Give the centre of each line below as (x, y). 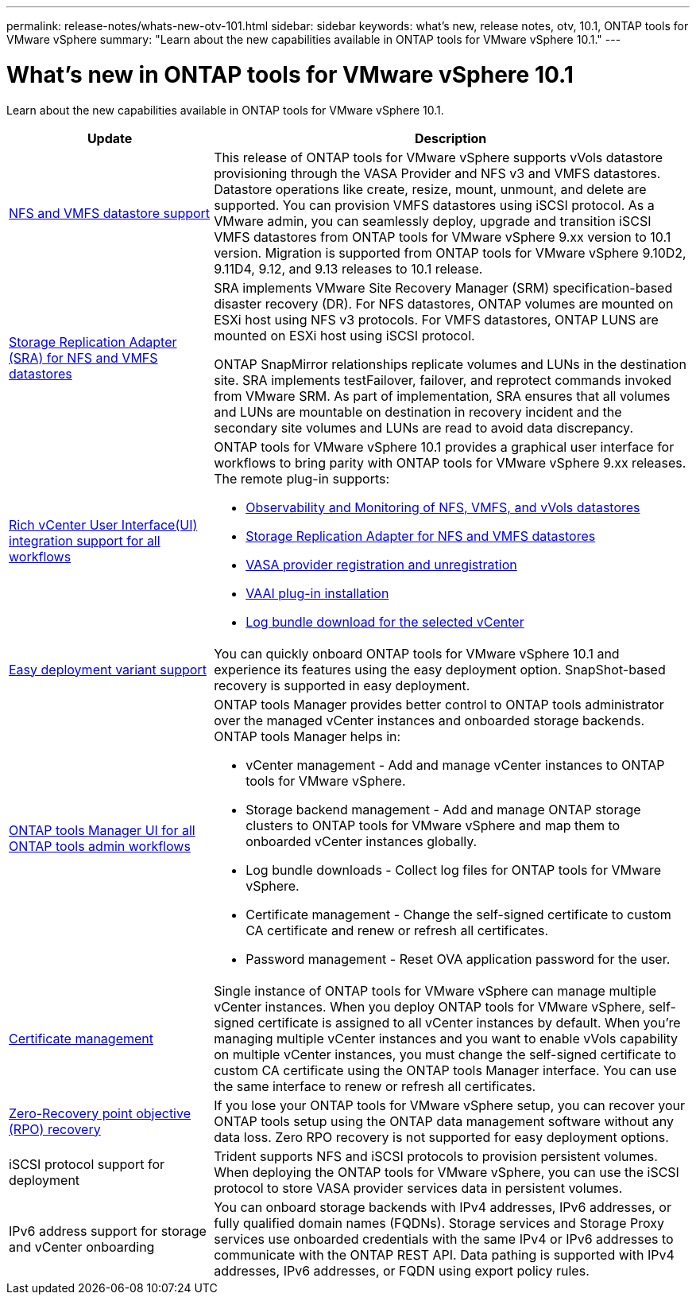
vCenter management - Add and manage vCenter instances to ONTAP (455, 765)
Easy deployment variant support (108, 669)
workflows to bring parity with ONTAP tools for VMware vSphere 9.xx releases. (450, 462)
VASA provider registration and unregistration (381, 564)
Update (110, 138)
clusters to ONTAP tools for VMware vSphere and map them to (433, 825)
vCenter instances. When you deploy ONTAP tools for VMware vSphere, (429, 1006)
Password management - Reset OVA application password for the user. (458, 959)
